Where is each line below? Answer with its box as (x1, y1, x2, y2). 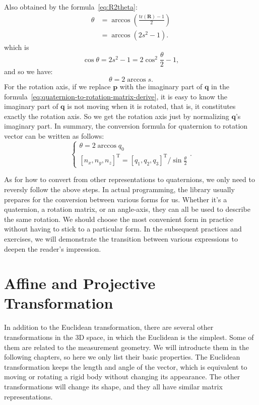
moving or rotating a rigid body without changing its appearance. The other (4, 371, 240, 382)
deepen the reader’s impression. (4, 243, 101, 254)
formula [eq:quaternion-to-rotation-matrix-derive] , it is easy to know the (4, 91, 227, 101)
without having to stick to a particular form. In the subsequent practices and (4, 223, 242, 234)
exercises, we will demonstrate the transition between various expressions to (4, 233, 238, 244)
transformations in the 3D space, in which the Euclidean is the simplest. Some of (4, 332, 254, 342)
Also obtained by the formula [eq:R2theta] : (4, 2, 138, 12)
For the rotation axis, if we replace (4, 81, 111, 91)
